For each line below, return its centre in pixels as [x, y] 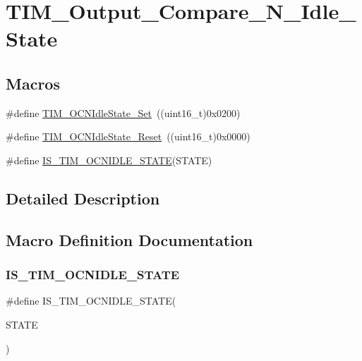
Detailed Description [83, 198]
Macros [33, 83]
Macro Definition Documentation [129, 239]
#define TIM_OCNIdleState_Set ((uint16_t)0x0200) [123, 112]
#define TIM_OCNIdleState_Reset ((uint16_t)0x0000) [128, 136]
